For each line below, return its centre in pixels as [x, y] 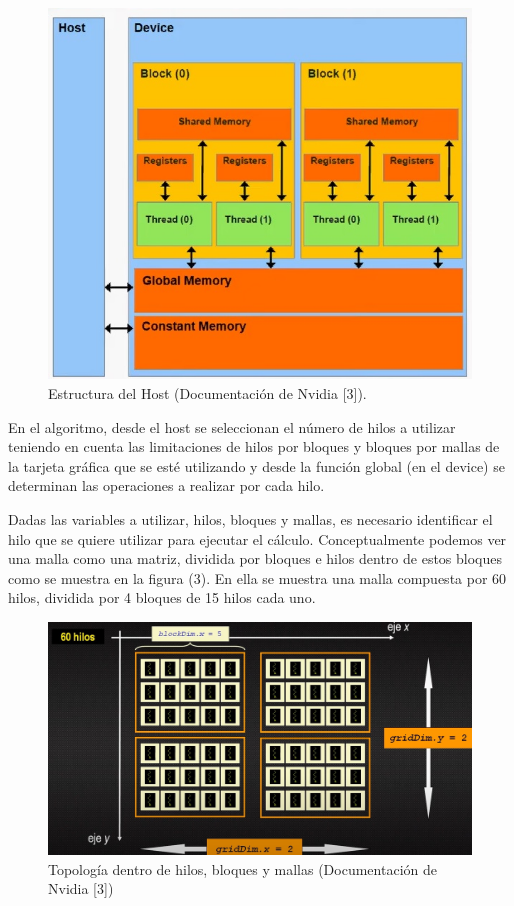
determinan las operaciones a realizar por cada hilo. [166, 485]
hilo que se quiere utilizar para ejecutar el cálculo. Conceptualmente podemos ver [257, 538]
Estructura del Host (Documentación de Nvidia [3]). [207, 392]
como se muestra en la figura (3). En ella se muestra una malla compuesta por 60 [257, 577]
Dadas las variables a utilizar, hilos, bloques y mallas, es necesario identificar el [250, 518]
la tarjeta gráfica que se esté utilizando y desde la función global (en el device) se [256, 465]
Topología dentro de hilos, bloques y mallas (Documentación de [242, 868]
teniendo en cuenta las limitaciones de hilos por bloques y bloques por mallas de [254, 446]
